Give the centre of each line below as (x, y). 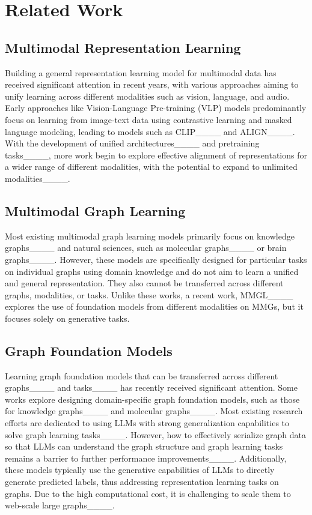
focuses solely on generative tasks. (67, 318)
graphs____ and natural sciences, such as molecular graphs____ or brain (146, 248)
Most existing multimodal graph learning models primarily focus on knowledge (150, 236)
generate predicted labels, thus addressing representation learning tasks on (142, 482)
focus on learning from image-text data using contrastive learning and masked (148, 119)
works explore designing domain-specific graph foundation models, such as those (152, 399)
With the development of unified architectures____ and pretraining (132, 143)
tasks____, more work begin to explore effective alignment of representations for (156, 155)
